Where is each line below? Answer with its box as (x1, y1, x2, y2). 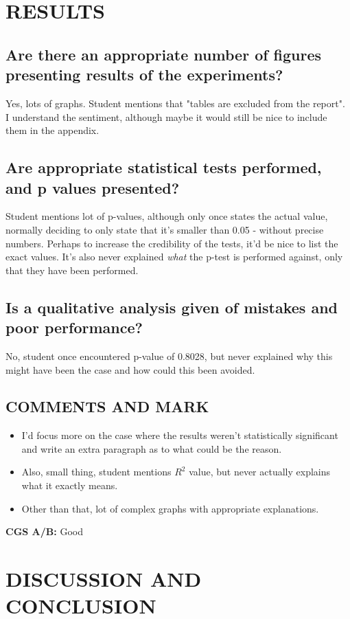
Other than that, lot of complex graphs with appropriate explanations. (21, 501, 319, 515)
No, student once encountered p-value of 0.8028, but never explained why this (5, 348, 333, 363)
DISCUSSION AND (5, 565, 202, 593)
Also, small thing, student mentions (21, 464, 172, 479)
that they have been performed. (5, 262, 139, 277)
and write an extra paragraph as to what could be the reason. (21, 441, 282, 455)
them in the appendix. (5, 123, 100, 137)
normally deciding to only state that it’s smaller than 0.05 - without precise (5, 222, 324, 236)
